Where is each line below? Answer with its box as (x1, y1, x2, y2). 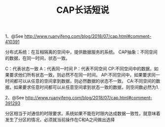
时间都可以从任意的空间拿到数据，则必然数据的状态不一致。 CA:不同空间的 (5, 78, 156, 84)
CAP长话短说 (56, 4, 109, 16)
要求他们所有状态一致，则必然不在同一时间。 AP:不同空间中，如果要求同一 (9, 72, 160, 78)
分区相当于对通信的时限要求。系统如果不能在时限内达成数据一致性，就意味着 (5, 111, 161, 117)
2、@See (5, 95, 25, 101)
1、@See (5, 33, 24, 40)
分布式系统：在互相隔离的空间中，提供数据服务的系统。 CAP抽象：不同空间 (5, 49, 158, 55)
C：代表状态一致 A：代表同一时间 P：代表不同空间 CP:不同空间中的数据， (5, 66, 154, 72)
